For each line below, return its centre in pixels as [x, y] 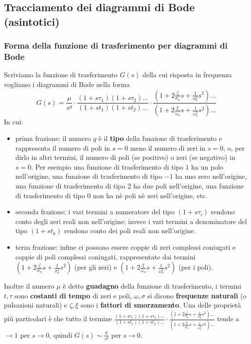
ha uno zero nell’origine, [211, 176]
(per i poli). [196, 267]
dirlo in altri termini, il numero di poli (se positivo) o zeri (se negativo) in [125, 157]
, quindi [61, 335]
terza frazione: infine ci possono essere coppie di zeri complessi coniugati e [125, 247]
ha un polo [207, 166]
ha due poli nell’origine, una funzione [188, 185]
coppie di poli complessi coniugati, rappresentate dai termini [105, 256]
